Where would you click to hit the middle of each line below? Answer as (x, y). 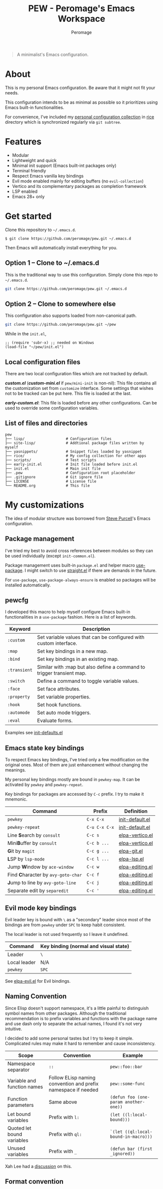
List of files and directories (46, 423)
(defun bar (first (131, 1149)
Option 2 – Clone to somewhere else (60, 304)
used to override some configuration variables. (52, 408)
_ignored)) (122, 1153)
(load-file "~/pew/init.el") (34, 347)
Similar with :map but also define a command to (91, 667)
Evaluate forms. (55, 721)
